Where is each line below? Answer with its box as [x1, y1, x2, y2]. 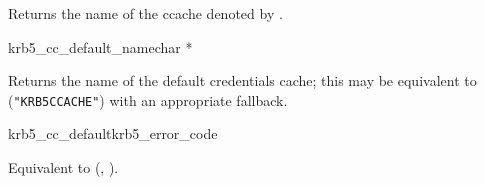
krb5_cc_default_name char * [8, 36, 193, 57]
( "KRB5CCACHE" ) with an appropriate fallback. [8, 89, 288, 110]
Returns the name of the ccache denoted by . [8, 3, 283, 23]
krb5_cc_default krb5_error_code [8, 123, 218, 144]
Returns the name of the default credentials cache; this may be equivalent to [8, 70, 477, 91]
